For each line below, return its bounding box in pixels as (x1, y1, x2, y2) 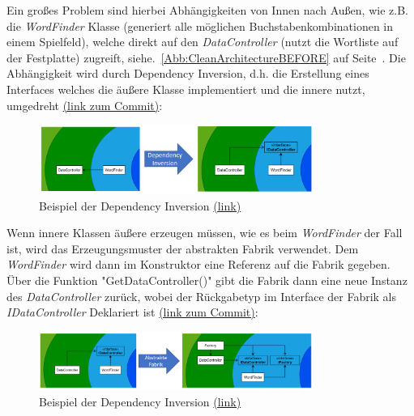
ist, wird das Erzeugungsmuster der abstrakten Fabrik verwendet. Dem (6, 240, 359, 257)
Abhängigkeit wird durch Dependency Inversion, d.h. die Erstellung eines (6, 65, 369, 82)
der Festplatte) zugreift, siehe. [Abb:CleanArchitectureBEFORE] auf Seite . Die (6, 49, 406, 66)
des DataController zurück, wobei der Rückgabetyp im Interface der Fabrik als (6, 287, 397, 304)
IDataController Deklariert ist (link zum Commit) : (6, 304, 258, 320)
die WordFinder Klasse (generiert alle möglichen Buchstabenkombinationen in (6, 17, 394, 34)
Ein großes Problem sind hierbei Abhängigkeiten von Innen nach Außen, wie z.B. (6, 2, 408, 18)
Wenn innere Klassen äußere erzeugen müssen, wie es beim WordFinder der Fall (6, 224, 403, 241)
